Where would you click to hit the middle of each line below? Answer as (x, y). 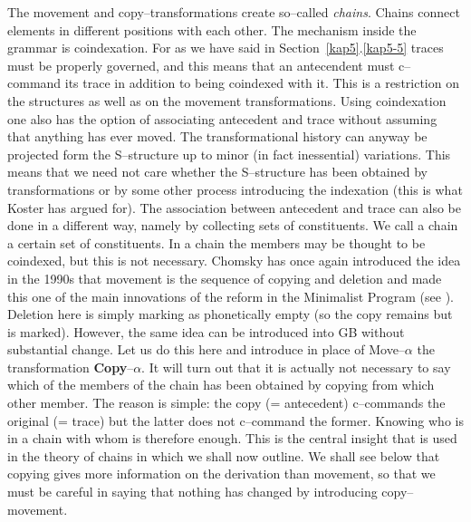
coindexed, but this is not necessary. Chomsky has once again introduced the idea (234, 261)
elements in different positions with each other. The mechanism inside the (212, 29)
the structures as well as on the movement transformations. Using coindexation (227, 100)
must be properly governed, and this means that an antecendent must (201, 65)
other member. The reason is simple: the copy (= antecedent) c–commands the (226, 403)
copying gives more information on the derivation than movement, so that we (221, 474)
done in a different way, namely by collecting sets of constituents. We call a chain (233, 225)
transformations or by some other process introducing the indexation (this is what (235, 189)
